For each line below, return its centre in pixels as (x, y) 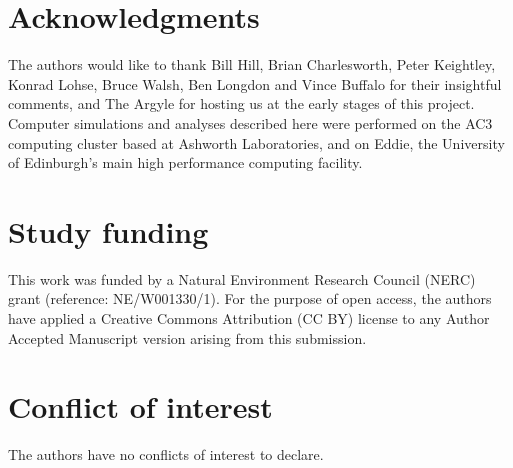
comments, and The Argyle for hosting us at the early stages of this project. (241, 103)
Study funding (108, 230)
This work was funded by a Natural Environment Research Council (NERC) (242, 278)
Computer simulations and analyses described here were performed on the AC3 (250, 122)
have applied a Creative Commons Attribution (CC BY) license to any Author (249, 318)
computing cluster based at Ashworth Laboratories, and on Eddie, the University (256, 142)
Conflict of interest (140, 406)
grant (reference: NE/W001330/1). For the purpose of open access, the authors (250, 298)
